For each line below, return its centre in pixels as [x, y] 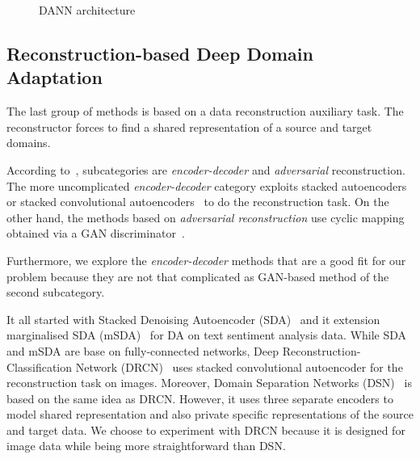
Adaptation [55, 77]
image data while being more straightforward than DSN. [146, 446]
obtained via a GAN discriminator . [96, 233]
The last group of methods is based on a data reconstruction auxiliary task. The [205, 111]
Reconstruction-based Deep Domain [160, 53]
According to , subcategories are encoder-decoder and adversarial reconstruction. [206, 169]
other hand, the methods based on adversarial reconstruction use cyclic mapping [206, 217]
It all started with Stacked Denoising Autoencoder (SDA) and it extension [193, 319]
